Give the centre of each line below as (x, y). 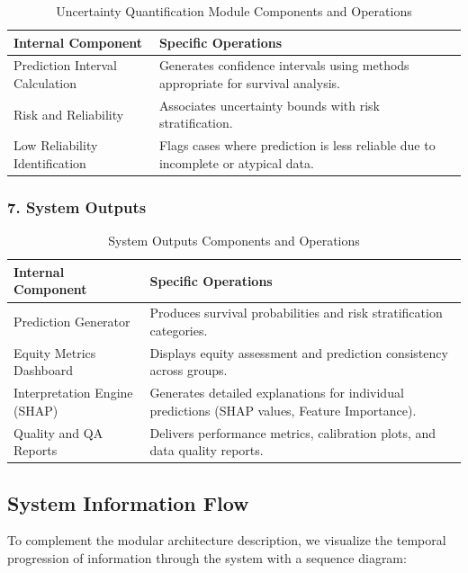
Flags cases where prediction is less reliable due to (297, 145)
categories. (179, 330)
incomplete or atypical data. (236, 162)
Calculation (45, 83)
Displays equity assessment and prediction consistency (299, 352)
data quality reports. (207, 450)
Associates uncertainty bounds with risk (269, 105)
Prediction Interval (66, 65)
